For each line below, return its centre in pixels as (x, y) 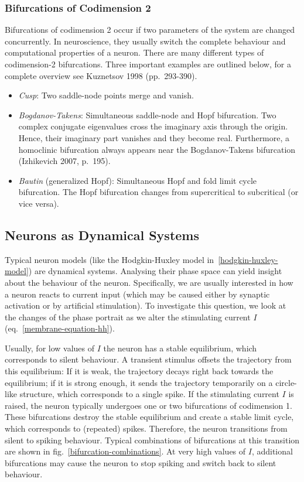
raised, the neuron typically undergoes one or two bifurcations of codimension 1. (148, 405)
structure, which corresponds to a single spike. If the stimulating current (149, 394)
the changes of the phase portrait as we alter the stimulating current (128, 317)
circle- (286, 382)
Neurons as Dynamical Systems (102, 235)
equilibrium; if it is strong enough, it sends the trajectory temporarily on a (139, 382)
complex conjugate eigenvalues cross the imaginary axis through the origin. (153, 126)
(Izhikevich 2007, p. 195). (64, 161)
